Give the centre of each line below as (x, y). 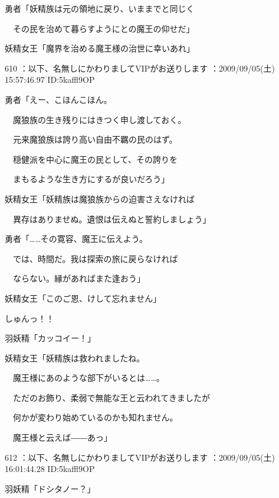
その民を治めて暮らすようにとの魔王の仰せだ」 (104, 28)
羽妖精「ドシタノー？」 (50, 488)
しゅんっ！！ (29, 318)
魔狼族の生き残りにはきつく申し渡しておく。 (99, 119)
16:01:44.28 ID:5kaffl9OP (50, 469)
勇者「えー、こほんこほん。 (58, 99)
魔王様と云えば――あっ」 (62, 437)
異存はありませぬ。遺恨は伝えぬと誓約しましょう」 (112, 219)
